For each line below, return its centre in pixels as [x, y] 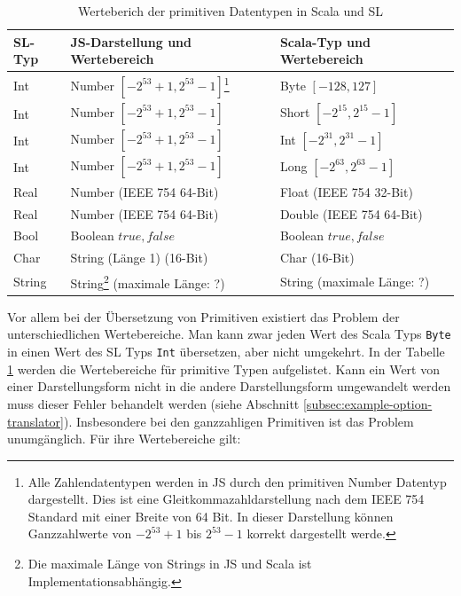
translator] [35, 421]
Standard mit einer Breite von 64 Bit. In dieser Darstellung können [211, 516]
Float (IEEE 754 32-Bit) [346, 191]
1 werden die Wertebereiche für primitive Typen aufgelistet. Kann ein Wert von [223, 369]
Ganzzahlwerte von [80, 533]
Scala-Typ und [325, 41]
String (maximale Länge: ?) [355, 281]
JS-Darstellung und [131, 41]
